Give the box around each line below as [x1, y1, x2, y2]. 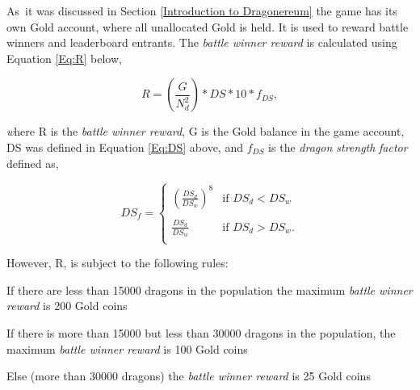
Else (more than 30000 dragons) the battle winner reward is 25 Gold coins [6, 367, 371, 384]
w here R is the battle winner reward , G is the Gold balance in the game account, [6, 123, 405, 140]
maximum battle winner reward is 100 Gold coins [6, 340, 248, 357]
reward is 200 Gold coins [6, 297, 128, 314]
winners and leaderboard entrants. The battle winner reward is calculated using [6, 34, 397, 51]
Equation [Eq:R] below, [6, 49, 122, 66]
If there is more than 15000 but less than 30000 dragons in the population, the [6, 325, 396, 342]
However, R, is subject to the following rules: [6, 254, 229, 271]
